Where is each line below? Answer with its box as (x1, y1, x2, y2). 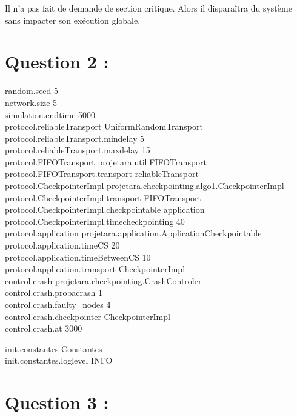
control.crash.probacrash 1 (5, 286, 102, 299)
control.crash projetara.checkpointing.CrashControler (5, 274, 202, 287)
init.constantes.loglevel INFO (5, 354, 113, 367)
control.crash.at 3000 (5, 322, 82, 335)
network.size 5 (5, 96, 58, 108)
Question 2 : (5, 49, 109, 74)
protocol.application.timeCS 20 (5, 239, 120, 252)
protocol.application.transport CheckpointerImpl (5, 262, 185, 275)
